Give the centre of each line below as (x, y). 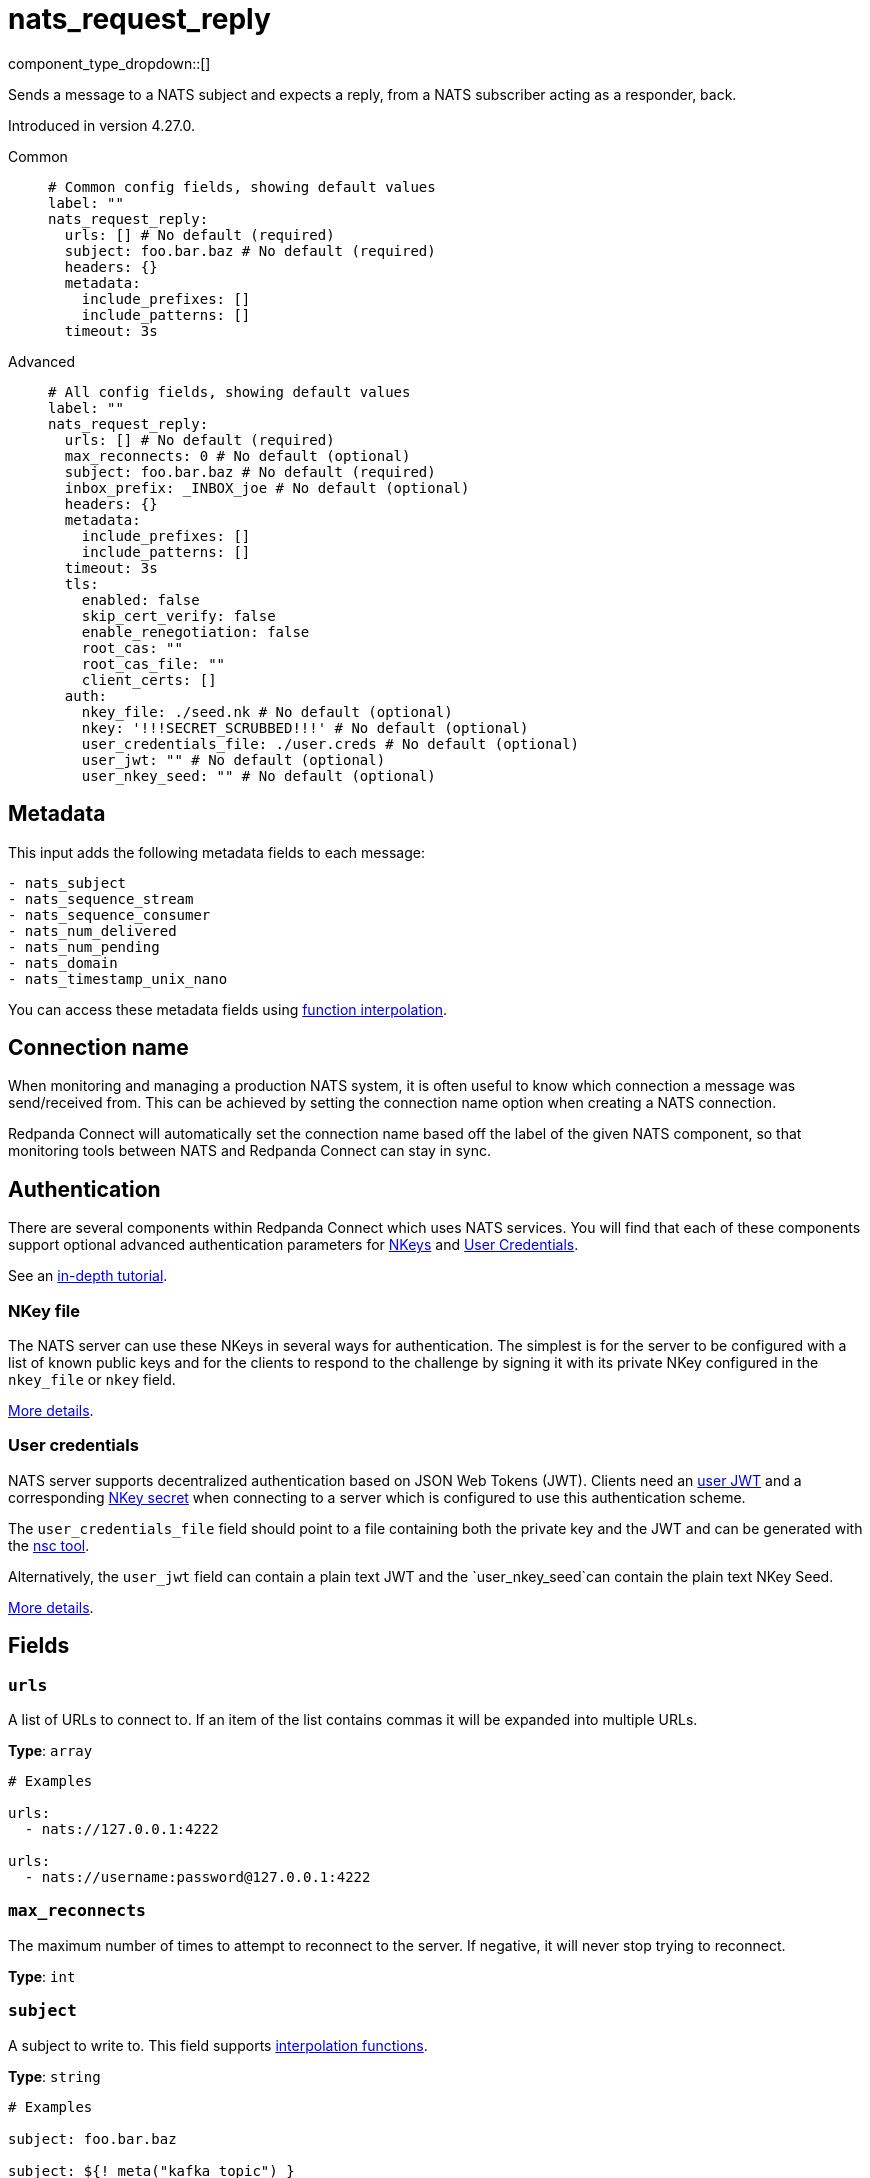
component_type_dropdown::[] (109, 63)
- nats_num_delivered (92, 930)
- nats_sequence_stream (101, 898)
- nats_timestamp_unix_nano (118, 978)
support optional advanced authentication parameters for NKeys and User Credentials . (293, 1245)
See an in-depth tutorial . (88, 1276)
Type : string (54, 2076)
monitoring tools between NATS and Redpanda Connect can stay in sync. (250, 1151)
